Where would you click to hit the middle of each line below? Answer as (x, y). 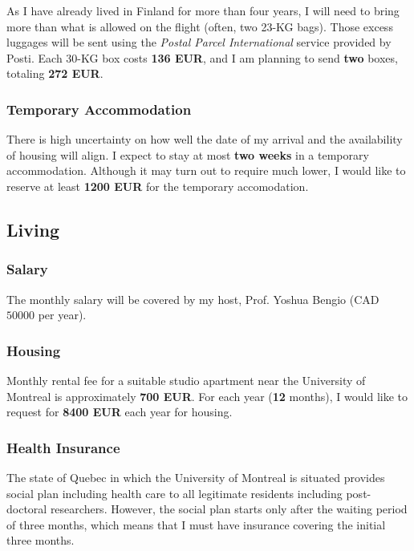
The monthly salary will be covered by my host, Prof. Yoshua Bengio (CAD (193, 299)
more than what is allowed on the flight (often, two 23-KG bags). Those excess (200, 26)
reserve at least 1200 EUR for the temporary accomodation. (158, 186)
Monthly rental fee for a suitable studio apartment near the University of (186, 380)
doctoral (27, 509)
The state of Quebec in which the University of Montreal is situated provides (196, 477)
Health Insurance (63, 447)
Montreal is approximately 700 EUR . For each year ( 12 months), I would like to (207, 396)
